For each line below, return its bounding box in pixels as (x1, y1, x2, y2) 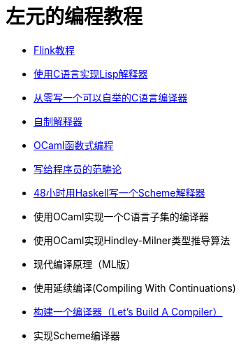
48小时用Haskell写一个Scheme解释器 (34, 186, 205, 199)
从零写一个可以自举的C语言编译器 (34, 91, 188, 104)
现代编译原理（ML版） (34, 257, 136, 270)
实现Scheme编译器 (34, 329, 120, 341)
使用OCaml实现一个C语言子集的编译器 (34, 210, 209, 222)
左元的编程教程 (6, 5, 143, 29)
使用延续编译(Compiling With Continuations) (34, 281, 236, 294)
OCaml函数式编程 (34, 139, 114, 151)
